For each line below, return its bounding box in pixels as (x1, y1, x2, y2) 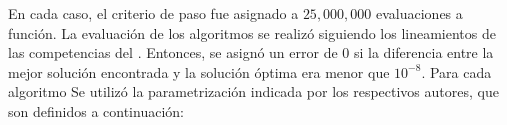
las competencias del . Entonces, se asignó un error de (8, 42, 338, 63)
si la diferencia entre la (353, 42, 494, 63)
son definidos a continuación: (8, 100, 184, 121)
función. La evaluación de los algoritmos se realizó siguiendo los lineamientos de (8, 22, 496, 43)
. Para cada (421, 61, 492, 82)
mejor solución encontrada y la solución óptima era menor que (8, 61, 390, 82)
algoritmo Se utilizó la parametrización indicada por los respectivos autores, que (8, 81, 499, 102)
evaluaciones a (376, 3, 463, 23)
